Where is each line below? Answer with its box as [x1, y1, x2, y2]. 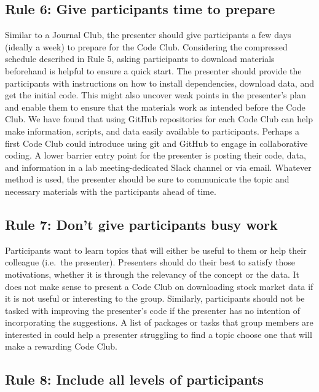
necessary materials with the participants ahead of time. [5, 184, 216, 197]
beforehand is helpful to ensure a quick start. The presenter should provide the [5, 64, 302, 77]
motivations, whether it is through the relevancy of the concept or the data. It [5, 267, 300, 280]
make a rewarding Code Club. [5, 340, 117, 353]
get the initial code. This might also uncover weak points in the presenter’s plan [5, 88, 306, 101]
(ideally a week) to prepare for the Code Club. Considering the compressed [5, 40, 288, 53]
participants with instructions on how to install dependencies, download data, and [5, 76, 314, 89]
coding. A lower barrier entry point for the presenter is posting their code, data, [5, 149, 306, 162]
